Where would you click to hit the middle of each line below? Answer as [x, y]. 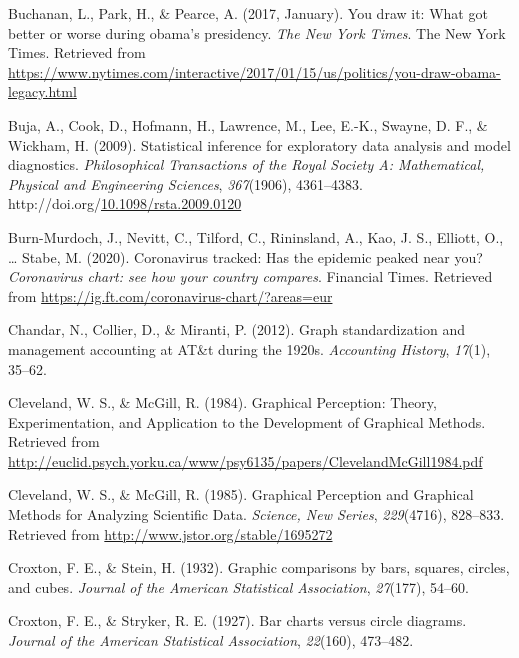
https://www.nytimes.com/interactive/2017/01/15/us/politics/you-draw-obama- [254, 71]
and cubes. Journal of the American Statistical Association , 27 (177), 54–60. [238, 586]
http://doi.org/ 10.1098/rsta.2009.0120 [125, 203]
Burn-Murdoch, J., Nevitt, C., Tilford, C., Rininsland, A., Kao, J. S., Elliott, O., [256, 236]
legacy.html [42, 91]
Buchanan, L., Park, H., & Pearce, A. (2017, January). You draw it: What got [248, 13]
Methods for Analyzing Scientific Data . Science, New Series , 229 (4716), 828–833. [256, 514]
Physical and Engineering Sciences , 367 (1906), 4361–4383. [185, 183]
